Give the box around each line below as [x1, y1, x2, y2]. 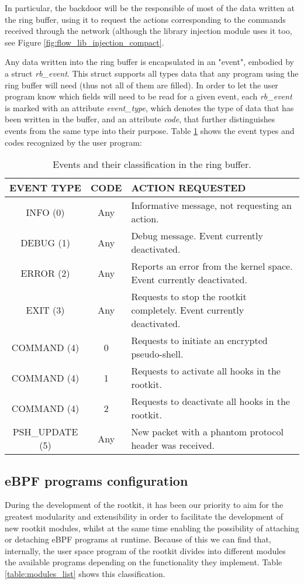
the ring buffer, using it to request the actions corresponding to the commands [5, 13, 286, 25]
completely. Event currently [131, 303, 244, 317]
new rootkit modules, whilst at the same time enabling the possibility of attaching [5, 521, 299, 534]
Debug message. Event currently [131, 229, 263, 243]
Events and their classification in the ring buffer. [53, 157, 251, 171]
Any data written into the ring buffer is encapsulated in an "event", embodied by [5, 56, 294, 68]
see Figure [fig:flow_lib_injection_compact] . [5, 36, 164, 48]
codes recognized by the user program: [5, 136, 142, 148]
